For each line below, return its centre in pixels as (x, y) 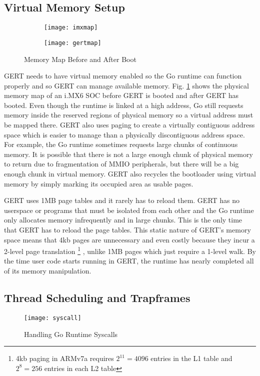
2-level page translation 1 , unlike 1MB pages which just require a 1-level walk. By (130, 250)
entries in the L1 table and (191, 358)
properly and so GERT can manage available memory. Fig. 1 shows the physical (126, 85)
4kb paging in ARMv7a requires (65, 358)
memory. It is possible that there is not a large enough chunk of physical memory (128, 154)
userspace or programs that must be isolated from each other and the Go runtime (129, 210)
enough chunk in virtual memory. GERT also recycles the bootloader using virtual (130, 174)
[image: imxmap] (71, 28)
